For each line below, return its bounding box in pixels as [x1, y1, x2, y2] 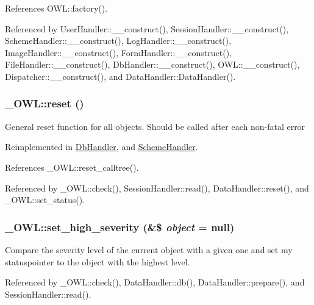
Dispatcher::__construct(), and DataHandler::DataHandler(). [5, 70, 236, 82]
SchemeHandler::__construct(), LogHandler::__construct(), [5, 34, 232, 47]
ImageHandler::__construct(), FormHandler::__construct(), [5, 46, 232, 59]
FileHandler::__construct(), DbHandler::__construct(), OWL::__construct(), [5, 58, 300, 71]
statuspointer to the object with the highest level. [5, 255, 190, 268]
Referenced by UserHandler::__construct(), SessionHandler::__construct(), [5, 22, 289, 35]
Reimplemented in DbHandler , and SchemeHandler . [5, 140, 198, 153]
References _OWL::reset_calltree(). [5, 160, 139, 173]
